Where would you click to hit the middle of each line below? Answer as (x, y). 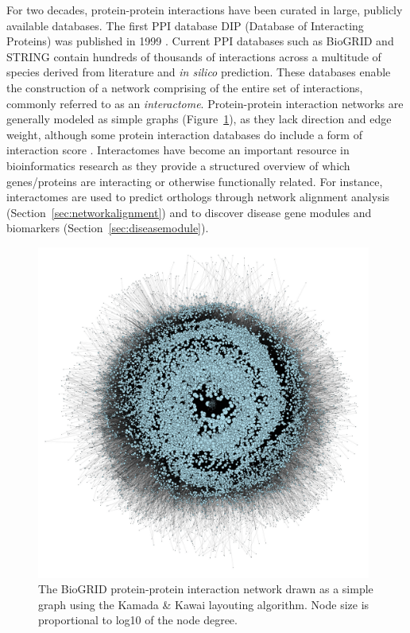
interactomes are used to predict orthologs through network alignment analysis (198, 197)
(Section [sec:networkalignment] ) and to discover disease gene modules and (189, 212)
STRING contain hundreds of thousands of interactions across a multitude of (194, 56)
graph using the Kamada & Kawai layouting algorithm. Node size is (204, 604)
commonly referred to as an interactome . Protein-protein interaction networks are (205, 103)
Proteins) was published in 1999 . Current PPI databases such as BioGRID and (200, 41)
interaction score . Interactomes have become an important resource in (178, 150)
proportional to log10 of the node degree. (138, 620)
